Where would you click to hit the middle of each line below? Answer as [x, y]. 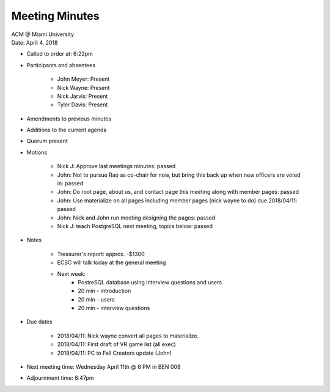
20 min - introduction [105, 291]
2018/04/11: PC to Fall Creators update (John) [115, 353]
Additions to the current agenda [67, 130]
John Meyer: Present [83, 79]
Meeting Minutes [55, 16]
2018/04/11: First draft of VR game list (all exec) [117, 344]
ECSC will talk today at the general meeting [112, 262]
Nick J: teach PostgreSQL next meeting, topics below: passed [135, 226]
